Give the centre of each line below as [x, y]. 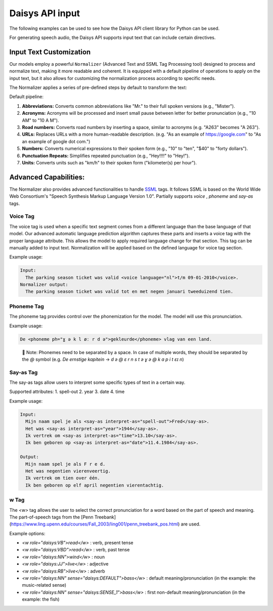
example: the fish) [41, 599]
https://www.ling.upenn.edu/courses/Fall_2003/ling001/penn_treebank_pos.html [95, 524]
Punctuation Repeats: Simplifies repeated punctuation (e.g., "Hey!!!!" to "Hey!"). [106, 156]
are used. [191, 524]
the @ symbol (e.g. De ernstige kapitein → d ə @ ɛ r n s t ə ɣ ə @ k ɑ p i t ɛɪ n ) [103, 359]
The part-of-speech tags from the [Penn [51, 517]
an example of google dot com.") [56, 141]
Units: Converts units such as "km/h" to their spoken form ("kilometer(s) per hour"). [109, 162]
